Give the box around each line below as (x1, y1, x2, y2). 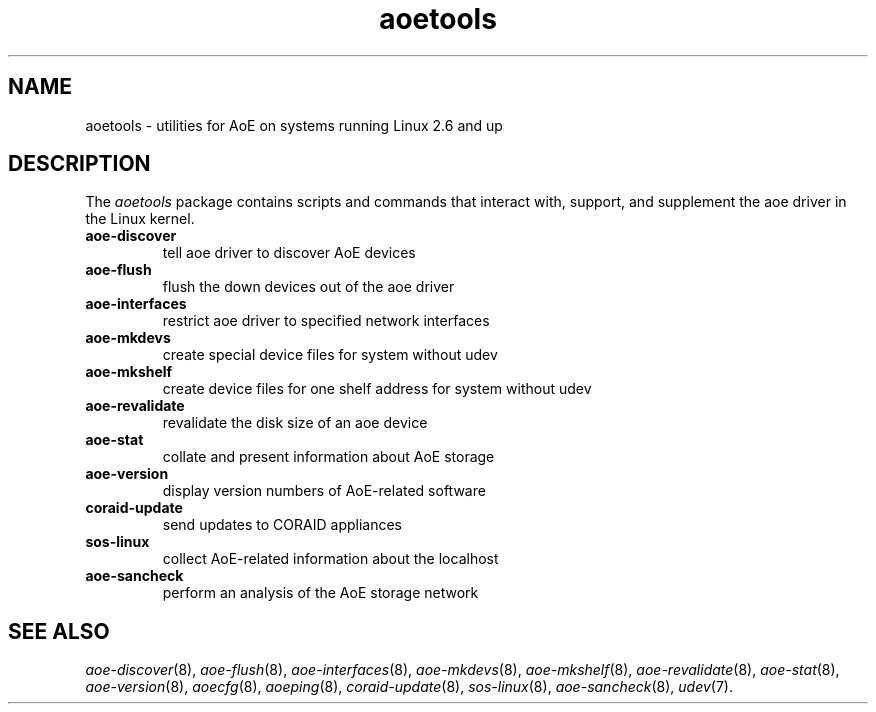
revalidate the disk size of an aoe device (162, 414, 428, 432)
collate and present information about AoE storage (162, 448, 495, 466)
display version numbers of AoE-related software (162, 482, 486, 500)
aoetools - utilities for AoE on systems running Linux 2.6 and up (85, 116, 503, 134)
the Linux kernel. (85, 210, 195, 228)
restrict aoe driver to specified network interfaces (162, 312, 490, 330)
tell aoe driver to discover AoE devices (162, 244, 416, 262)
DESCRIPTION (8, 151, 151, 177)
